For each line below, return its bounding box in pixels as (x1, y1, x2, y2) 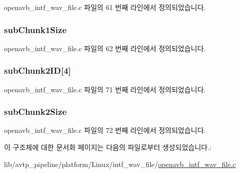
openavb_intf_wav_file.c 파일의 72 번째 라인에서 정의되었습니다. (4, 125, 206, 135)
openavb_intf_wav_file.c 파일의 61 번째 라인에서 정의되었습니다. (4, 2, 206, 12)
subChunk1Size (4, 23, 67, 36)
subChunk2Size (4, 105, 67, 118)
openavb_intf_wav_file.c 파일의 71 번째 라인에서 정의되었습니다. (4, 84, 206, 94)
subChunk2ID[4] (4, 64, 71, 77)
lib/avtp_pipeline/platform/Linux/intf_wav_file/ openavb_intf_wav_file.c (4, 158, 236, 169)
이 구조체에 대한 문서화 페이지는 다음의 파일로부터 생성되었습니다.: (4, 142, 211, 152)
